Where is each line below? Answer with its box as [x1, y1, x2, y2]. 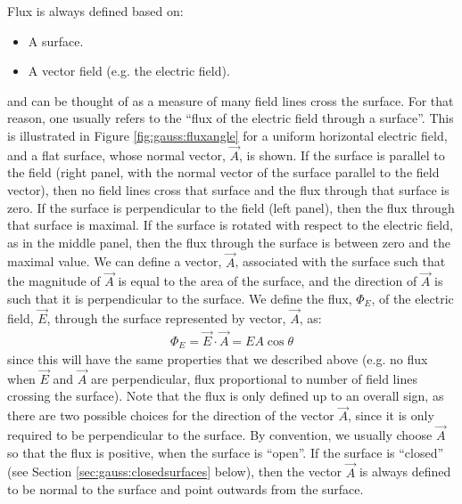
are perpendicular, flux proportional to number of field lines [90, 369, 417, 387]
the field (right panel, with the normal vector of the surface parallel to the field [7, 163, 440, 182]
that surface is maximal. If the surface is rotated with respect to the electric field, [7, 215, 453, 234]
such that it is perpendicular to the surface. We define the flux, [7, 289, 352, 307]
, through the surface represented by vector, [46, 308, 286, 327]
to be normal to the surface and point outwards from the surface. [7, 480, 364, 499]
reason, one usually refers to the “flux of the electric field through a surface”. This [7, 109, 454, 127]
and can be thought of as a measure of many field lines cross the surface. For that [7, 91, 454, 110]
